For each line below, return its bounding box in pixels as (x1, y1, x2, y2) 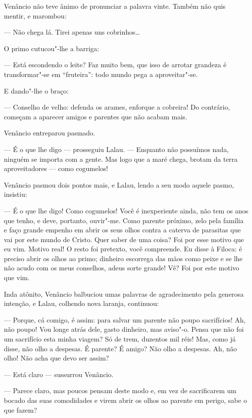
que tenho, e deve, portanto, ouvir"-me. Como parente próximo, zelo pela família (4, 215, 244, 225)
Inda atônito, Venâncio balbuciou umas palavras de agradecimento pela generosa (4, 288, 244, 299)
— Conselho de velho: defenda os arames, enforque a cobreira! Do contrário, (4, 102, 230, 112)
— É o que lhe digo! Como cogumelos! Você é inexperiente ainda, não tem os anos (4, 205, 249, 215)
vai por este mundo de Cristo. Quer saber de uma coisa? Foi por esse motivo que (4, 234, 244, 244)
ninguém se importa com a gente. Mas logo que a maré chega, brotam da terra (4, 153, 238, 164)
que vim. (4, 272, 30, 283)
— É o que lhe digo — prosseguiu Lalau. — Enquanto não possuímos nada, (4, 144, 229, 154)
